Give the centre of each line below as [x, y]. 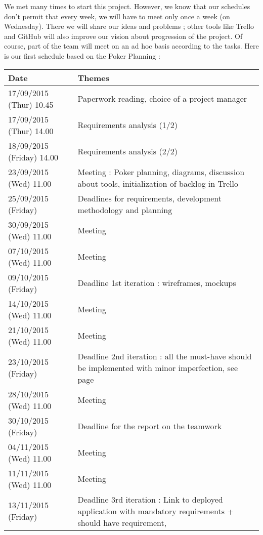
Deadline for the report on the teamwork [150, 426]
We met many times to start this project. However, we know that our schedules [127, 6]
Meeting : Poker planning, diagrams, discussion [161, 172]
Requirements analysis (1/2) [127, 125]
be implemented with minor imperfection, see [158, 367]
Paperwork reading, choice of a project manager [162, 99]
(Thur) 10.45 [31, 104]
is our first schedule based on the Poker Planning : [82, 55]
